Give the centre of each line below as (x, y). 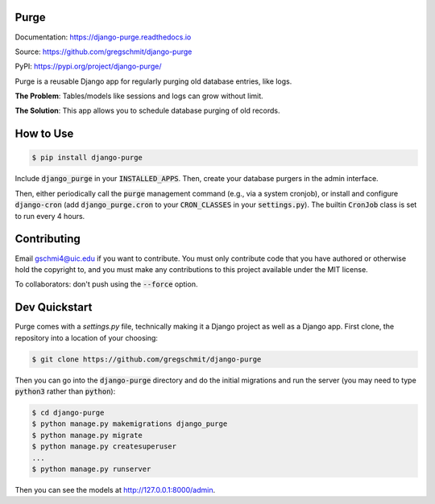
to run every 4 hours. (50, 216)
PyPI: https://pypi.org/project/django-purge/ (88, 66)
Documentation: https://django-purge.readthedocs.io (103, 37)
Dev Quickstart (54, 307)
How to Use (44, 134)
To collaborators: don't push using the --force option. (106, 284)
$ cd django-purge (68, 412)
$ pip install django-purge (87, 158)
